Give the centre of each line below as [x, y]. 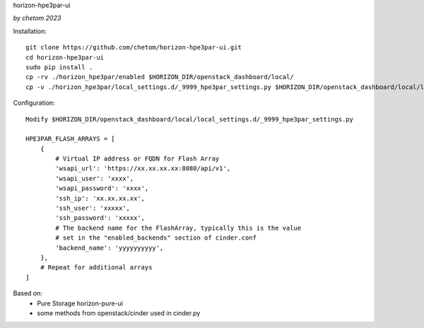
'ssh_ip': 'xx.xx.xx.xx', [100, 198]
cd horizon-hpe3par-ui [65, 57]
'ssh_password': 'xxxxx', [100, 218]
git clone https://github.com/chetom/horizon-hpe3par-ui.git [134, 47]
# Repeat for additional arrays [96, 268]
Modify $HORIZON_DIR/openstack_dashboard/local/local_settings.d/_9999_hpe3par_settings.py [189, 119]
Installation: [30, 31]
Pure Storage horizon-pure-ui [80, 303]
